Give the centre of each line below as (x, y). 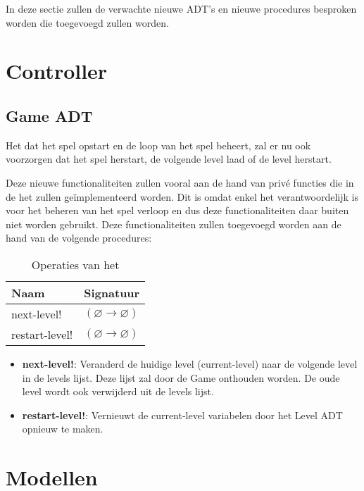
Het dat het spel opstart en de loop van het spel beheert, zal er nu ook (158, 145)
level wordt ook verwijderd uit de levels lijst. (118, 391)
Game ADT (49, 115)
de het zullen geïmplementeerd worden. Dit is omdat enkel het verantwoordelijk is (182, 196)
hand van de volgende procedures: (79, 238)
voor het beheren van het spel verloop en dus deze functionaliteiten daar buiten (177, 210)
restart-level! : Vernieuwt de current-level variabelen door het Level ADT (182, 415)
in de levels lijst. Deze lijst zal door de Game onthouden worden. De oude (181, 377)
